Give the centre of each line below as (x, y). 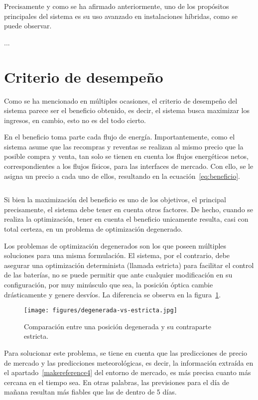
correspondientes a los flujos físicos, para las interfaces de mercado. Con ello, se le (129, 166)
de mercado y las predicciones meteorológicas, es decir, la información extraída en (129, 362)
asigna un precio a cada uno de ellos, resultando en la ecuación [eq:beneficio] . (122, 176)
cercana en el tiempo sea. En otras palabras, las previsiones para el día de (117, 382)
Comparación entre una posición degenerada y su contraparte (118, 326)
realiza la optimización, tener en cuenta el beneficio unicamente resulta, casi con (126, 219)
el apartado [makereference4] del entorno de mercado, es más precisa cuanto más (128, 372)
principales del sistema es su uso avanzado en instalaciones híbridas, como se (121, 16)
